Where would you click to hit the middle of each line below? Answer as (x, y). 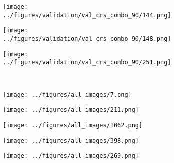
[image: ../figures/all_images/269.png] (71, 156)
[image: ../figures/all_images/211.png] (71, 110)
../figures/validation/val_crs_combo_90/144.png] (87, 15)
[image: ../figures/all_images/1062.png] (73, 125)
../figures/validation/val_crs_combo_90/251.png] (87, 63)
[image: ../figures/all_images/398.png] (71, 140)
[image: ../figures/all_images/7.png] (67, 94)
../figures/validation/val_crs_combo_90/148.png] (87, 39)
